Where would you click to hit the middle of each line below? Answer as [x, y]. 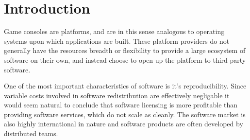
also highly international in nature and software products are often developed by [124, 124]
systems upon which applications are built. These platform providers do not [117, 41]
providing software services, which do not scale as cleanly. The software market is [125, 114]
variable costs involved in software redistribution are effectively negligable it [117, 95]
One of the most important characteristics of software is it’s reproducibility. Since [125, 86]
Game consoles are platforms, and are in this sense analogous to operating [114, 31]
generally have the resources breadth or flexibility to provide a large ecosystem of [125, 50]
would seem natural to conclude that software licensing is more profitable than [121, 105]
